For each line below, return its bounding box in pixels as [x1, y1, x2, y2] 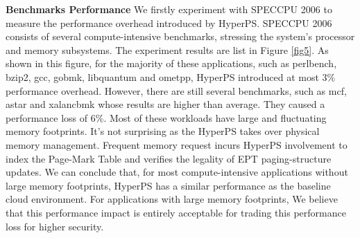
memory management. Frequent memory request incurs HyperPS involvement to [6, 137, 348, 152]
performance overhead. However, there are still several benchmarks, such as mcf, [6, 83, 347, 98]
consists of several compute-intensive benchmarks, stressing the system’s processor [6, 29, 355, 44]
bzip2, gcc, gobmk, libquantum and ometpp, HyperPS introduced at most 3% [6, 69, 336, 84]
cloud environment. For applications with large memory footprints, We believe [6, 192, 338, 206]
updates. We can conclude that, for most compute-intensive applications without [6, 165, 348, 179]
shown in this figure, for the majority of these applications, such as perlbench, [6, 56, 337, 71]
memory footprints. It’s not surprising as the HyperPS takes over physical [6, 124, 320, 138]
